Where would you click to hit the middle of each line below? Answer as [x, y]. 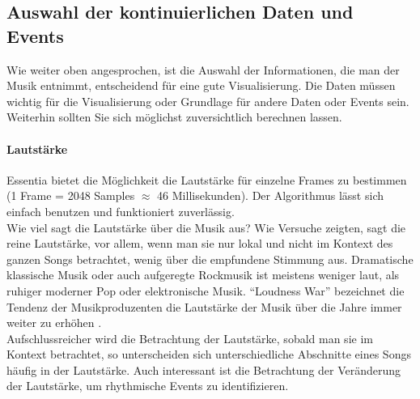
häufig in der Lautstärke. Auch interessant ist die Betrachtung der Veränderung [204, 369]
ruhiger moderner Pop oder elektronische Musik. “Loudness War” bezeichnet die [206, 290]
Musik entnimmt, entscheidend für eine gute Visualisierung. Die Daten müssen [201, 85]
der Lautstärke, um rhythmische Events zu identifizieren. [148, 386]
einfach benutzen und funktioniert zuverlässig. [121, 211]
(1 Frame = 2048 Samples [71, 195]
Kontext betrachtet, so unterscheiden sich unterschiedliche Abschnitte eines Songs [209, 354]
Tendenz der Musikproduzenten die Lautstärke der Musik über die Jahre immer [204, 306]
